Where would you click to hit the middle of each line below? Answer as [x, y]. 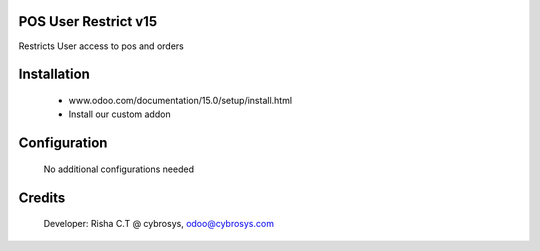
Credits [42, 197]
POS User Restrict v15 [88, 21]
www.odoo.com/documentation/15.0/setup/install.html [180, 100]
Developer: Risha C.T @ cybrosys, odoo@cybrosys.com [159, 224]
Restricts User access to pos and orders [101, 46]
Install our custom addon [119, 114]
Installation [54, 74]
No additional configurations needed [119, 169]
